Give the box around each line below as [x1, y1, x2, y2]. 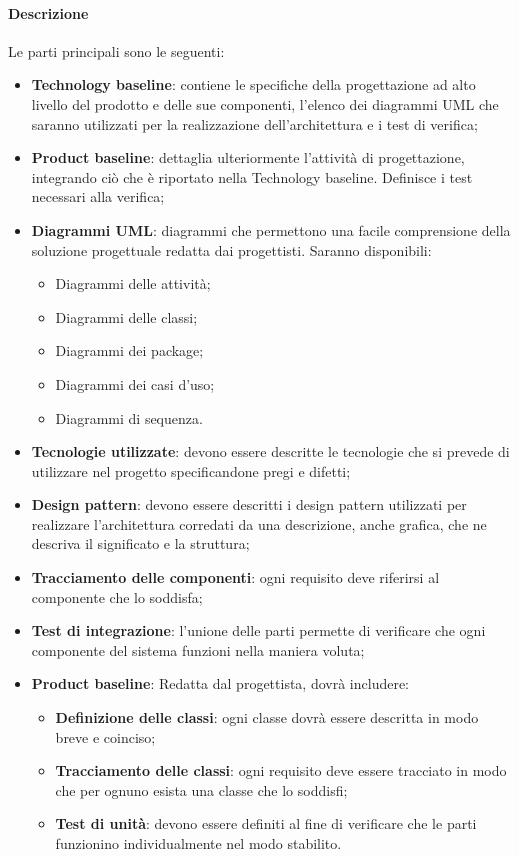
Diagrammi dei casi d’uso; [55, 373, 215, 394]
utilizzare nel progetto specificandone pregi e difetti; [31, 460, 351, 481]
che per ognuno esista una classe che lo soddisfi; [55, 779, 348, 800]
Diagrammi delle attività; [55, 273, 211, 294]
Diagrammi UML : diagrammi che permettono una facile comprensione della [31, 219, 511, 240]
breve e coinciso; [55, 726, 156, 747]
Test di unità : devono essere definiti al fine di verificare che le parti [55, 813, 477, 834]
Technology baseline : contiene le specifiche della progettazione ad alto [31, 74, 476, 95]
